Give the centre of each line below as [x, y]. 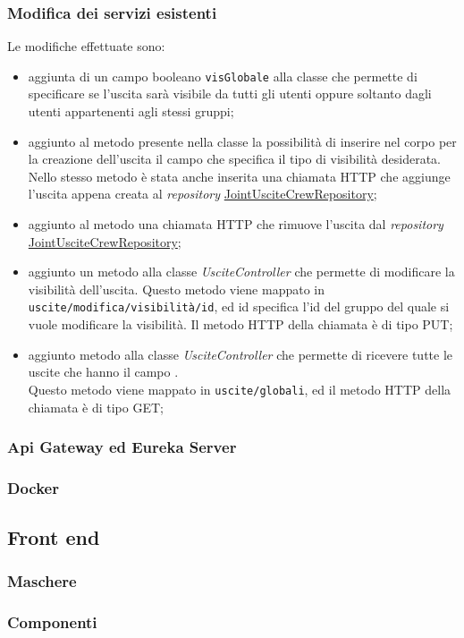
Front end [54, 537]
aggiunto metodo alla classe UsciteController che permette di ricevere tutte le [240, 354]
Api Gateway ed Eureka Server [122, 447]
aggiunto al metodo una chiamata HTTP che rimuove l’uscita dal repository [236, 224]
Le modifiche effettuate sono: [86, 46]
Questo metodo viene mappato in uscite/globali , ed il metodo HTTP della [240, 389]
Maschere [42, 581]
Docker [33, 487]
